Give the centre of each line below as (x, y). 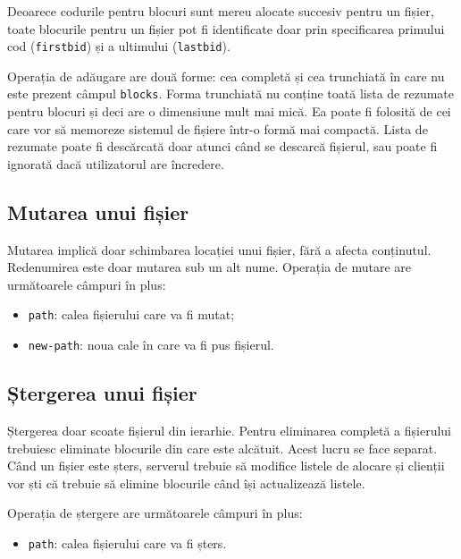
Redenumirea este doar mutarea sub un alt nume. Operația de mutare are (210, 267)
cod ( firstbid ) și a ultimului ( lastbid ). (119, 46)
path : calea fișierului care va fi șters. (127, 542)
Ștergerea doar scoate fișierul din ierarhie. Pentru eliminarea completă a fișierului (230, 430)
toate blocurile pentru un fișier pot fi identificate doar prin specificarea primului (226, 28)
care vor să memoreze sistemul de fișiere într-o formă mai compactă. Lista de (218, 128)
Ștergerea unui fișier (102, 393)
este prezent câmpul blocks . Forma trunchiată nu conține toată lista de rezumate (230, 93)
